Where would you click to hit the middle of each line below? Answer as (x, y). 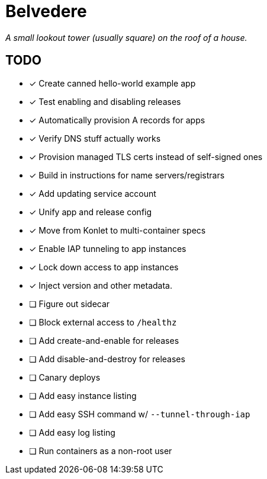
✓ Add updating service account (93, 193)
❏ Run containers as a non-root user (101, 451)
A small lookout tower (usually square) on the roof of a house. (126, 37)
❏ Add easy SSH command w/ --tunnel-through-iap (140, 414)
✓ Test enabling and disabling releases (105, 101)
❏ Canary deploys (65, 377)
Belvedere (46, 11)
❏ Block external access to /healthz (103, 322)
